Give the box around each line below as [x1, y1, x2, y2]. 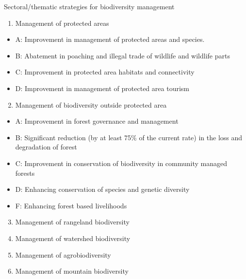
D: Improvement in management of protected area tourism [15, 83, 189, 93]
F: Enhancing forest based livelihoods [15, 200, 127, 210]
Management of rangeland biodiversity [15, 217, 130, 227]
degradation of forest [15, 142, 77, 152]
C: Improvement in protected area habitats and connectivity [15, 67, 195, 77]
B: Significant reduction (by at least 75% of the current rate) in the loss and [15, 132, 243, 142]
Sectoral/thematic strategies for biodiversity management [4, 1, 175, 11]
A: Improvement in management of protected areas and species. [15, 34, 205, 44]
